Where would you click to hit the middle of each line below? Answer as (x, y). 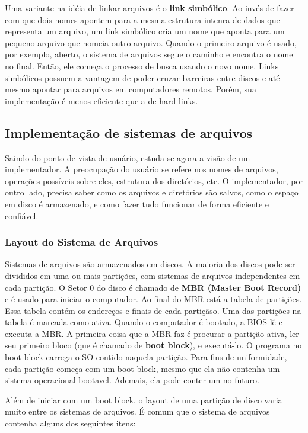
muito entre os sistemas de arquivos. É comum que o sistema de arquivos (137, 411)
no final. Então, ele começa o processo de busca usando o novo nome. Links (142, 65)
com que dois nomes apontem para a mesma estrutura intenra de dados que (142, 19)
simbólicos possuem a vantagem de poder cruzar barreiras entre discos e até (142, 77)
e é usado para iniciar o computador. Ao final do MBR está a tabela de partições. (153, 299)
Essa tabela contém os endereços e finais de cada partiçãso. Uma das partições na (153, 310)
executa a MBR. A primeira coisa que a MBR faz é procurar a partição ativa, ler (152, 333)
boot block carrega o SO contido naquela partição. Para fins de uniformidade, (146, 357)
